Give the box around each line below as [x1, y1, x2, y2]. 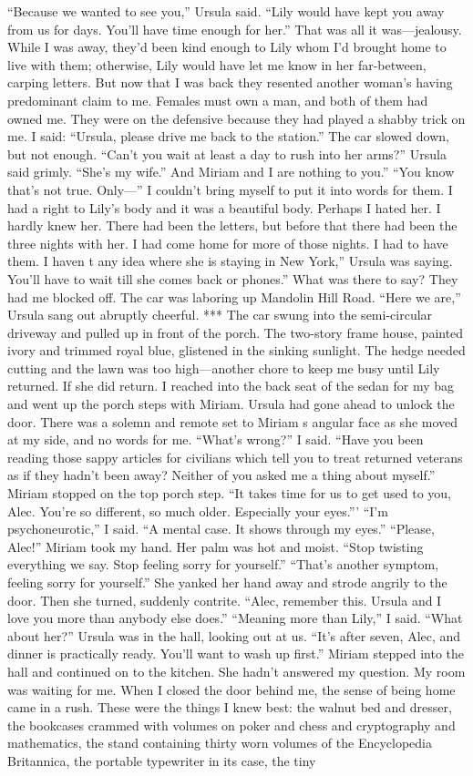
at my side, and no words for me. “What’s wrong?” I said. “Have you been [7, 430, 424, 449]
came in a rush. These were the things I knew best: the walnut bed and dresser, [7, 698, 452, 717]
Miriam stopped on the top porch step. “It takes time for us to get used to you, [7, 484, 451, 503]
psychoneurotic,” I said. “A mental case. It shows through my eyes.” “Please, [7, 519, 435, 538]
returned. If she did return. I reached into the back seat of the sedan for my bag [7, 376, 455, 395]
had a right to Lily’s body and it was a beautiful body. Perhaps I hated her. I [7, 198, 441, 217]
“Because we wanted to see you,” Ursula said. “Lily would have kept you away [7, 2, 445, 20]
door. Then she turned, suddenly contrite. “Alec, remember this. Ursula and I [7, 590, 442, 609]
